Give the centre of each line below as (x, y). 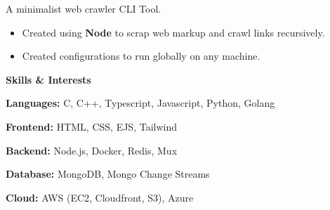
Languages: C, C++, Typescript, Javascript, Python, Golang (140, 103)
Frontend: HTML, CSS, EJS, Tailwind (91, 126)
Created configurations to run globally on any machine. (141, 56)
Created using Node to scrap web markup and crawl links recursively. (173, 32)
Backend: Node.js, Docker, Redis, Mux (92, 150)
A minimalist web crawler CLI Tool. (84, 8)
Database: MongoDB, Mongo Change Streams (108, 174)
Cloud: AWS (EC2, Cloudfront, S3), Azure (100, 197)
